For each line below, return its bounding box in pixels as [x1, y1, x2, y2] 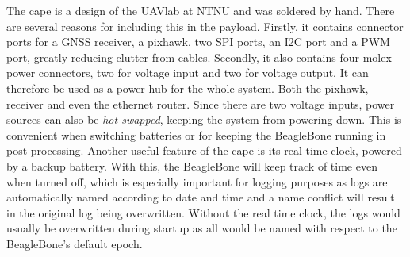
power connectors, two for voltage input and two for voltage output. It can [6, 64, 369, 81]
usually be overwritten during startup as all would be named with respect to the [6, 220, 397, 236]
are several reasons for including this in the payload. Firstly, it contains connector [6, 17, 404, 34]
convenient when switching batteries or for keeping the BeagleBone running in [6, 126, 386, 143]
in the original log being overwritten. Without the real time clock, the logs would [6, 204, 400, 221]
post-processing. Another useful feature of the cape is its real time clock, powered [6, 142, 402, 159]
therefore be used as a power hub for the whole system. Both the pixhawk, [6, 79, 369, 96]
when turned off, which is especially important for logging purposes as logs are [6, 173, 388, 190]
